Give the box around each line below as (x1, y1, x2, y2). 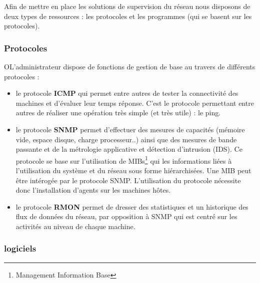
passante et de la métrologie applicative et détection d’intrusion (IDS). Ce (15, 144, 242, 154)
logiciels (4, 242, 36, 255)
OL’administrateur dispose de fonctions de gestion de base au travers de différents (4, 61, 255, 71)
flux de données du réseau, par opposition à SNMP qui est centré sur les (15, 211, 237, 222)
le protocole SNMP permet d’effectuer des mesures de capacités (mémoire (15, 124, 245, 134)
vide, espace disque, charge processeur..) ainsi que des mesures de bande (15, 134, 237, 144)
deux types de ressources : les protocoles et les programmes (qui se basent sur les (4, 10, 252, 21)
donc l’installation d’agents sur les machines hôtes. (15, 185, 171, 195)
